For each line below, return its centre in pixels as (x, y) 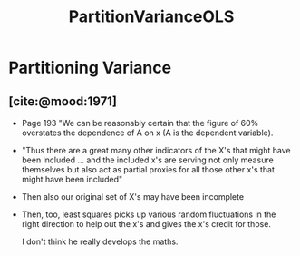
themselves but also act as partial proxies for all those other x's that (148, 169)
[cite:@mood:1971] (63, 101)
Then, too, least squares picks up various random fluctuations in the (149, 214)
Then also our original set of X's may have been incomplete (133, 197)
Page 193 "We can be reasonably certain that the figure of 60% (140, 123)
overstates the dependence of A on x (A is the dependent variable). (147, 133)
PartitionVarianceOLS (151, 17)
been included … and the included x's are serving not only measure (147, 160)
